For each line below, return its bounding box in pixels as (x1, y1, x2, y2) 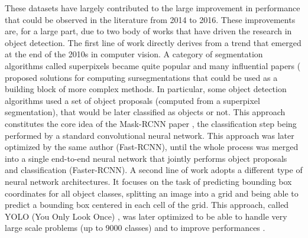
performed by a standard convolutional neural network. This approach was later (5, 129, 294, 141)
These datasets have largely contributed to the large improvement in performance (5, 2, 300, 14)
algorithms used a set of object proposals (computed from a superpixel (5, 94, 260, 106)
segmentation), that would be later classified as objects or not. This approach (5, 106, 286, 118)
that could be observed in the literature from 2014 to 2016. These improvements (5, 13, 296, 25)
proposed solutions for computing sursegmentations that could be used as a (5, 71, 278, 83)
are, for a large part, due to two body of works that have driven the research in (5, 25, 292, 37)
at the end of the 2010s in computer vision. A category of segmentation (5, 48, 263, 60)
